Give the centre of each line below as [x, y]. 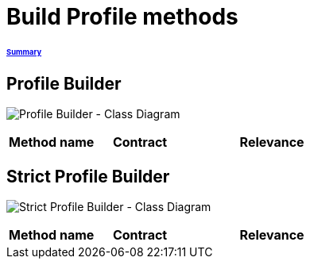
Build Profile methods [122, 17]
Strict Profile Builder [88, 176]
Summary [24, 52]
